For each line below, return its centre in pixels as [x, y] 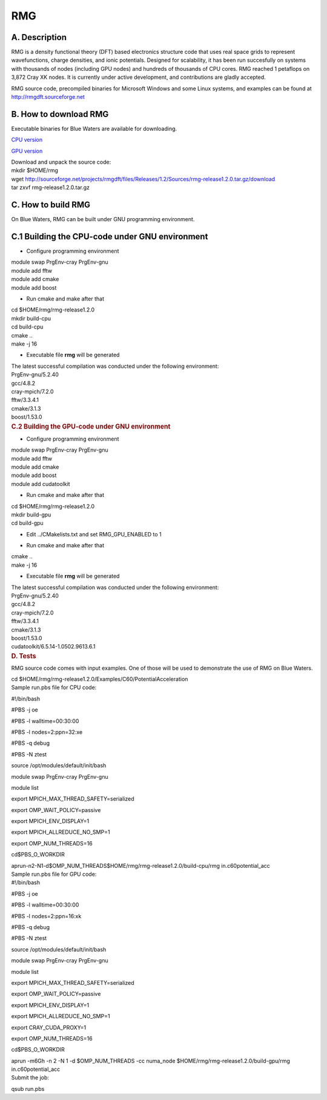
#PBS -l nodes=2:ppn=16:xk [46, 916]
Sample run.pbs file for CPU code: [54, 687]
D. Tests [24, 656]
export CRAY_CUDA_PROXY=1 [49, 1027]
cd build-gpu [27, 523]
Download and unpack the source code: [61, 162]
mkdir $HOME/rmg [35, 170]
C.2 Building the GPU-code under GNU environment [91, 426]
